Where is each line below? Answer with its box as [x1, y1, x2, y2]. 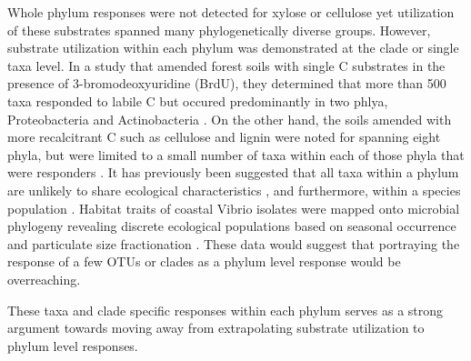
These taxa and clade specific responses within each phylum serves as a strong [7, 300, 444, 319]
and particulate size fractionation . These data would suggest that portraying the [7, 234, 460, 253]
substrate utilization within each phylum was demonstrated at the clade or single [7, 38, 459, 57]
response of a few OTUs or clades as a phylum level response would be [7, 252, 401, 271]
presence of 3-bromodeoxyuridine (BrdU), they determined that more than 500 [7, 74, 446, 93]
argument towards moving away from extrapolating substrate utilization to [7, 318, 425, 337]
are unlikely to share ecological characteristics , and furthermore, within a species [7, 180, 461, 199]
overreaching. [7, 269, 81, 288]
